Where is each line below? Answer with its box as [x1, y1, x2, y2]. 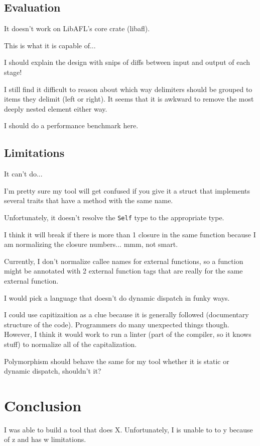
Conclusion [4, 395, 82, 415]
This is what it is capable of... [4, 40, 96, 50]
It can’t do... [4, 168, 43, 179]
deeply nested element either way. [4, 103, 107, 114]
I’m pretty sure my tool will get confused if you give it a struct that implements [4, 185, 250, 196]
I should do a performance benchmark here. [4, 120, 139, 131]
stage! [4, 66, 22, 77]
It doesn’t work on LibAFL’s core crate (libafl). [4, 23, 150, 34]
